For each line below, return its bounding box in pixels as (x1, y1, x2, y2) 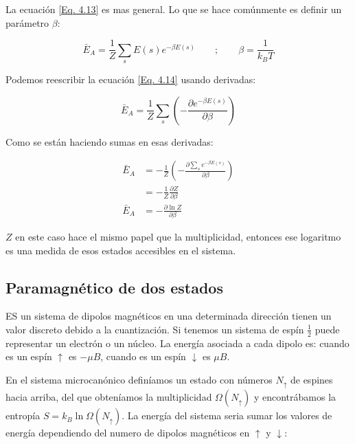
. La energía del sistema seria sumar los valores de (122, 408, 332, 423)
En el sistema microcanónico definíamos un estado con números (5, 372, 273, 386)
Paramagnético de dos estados (5, 276, 223, 298)
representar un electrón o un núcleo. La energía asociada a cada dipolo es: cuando (5, 335, 350, 350)
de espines (290, 372, 333, 386)
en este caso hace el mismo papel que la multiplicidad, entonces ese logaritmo (15, 229, 341, 243)
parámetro (5, 15, 49, 30)
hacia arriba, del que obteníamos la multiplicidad (5, 390, 212, 404)
